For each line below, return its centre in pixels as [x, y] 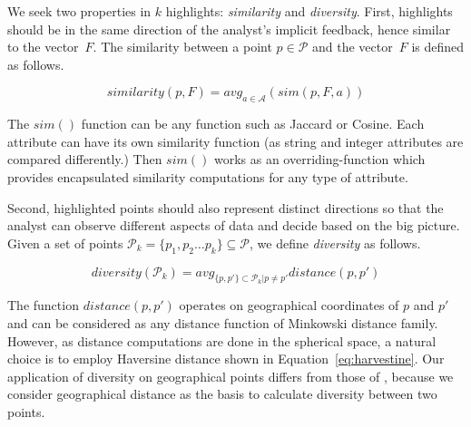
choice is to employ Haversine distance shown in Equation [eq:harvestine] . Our [226, 359]
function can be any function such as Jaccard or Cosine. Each [253, 124]
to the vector [43, 47]
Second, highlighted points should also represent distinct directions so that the [226, 207]
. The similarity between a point [182, 47]
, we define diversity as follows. [335, 243]
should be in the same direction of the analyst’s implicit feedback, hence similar [229, 29]
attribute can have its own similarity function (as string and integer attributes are [235, 141]
